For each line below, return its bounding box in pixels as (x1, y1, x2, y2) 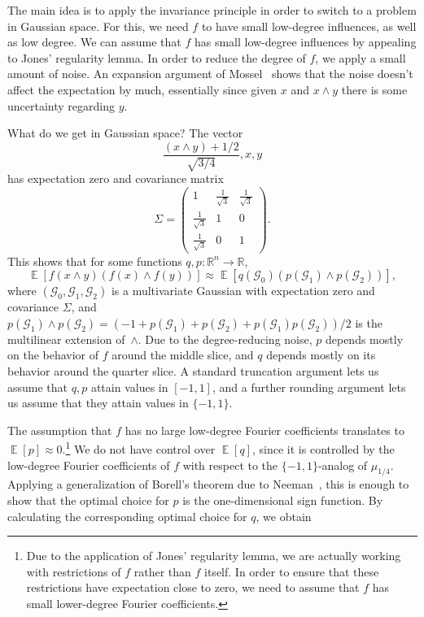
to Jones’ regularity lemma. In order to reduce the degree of (7, 49, 306, 66)
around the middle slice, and (111, 346, 254, 363)
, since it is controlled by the (252, 441, 395, 458)
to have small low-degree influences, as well (201, 17, 417, 34)
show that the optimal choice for (7, 492, 169, 508)
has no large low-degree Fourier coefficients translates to (125, 421, 404, 438)
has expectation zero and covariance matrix (7, 170, 224, 187)
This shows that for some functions (7, 252, 182, 269)
